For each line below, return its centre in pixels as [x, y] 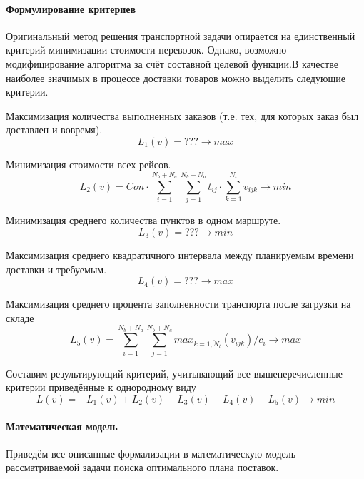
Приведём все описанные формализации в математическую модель [151, 453]
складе [20, 317]
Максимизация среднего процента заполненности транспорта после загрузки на [178, 304]
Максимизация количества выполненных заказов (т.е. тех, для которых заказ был [182, 115]
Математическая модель [62, 426]
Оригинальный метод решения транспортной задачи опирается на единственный [181, 35]
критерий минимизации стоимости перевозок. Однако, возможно [146, 50]
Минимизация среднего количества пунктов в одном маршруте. [143, 220]
